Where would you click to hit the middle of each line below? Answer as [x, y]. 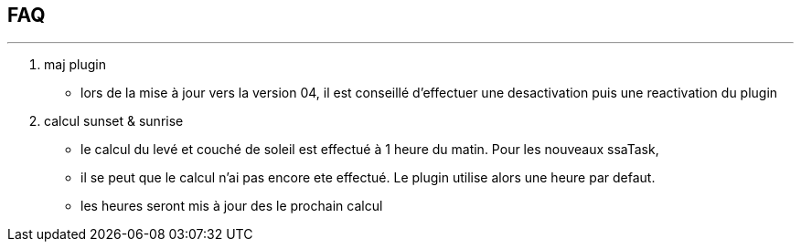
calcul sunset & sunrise [114, 121]
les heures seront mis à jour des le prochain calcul [232, 206]
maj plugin [75, 65]
